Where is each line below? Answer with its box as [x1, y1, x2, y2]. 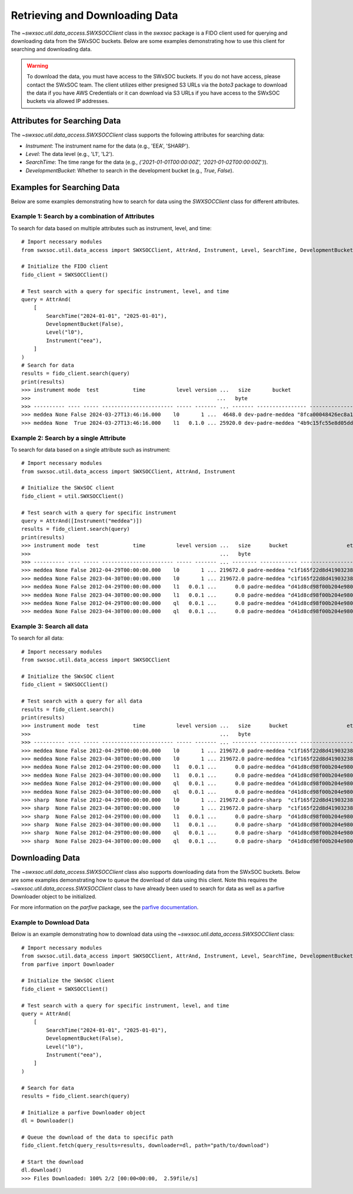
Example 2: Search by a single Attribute [11, 434, 126, 442]
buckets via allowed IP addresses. [26, 98, 109, 105]
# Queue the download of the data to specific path [21, 1133, 174, 1140]
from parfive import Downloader [21, 961, 115, 967]
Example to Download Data [11, 919, 89, 927]
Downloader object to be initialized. [11, 893, 97, 900]
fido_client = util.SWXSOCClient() [21, 493, 124, 500]
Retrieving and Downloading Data [11, 9, 179, 22]
